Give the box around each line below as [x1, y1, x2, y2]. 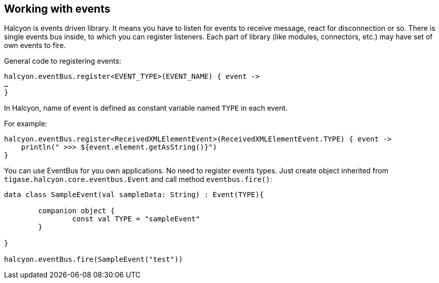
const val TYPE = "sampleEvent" [72, 215, 200, 223]
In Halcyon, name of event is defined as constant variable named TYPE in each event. [4, 104, 288, 113]
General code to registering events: [4, 57, 121, 66]
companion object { [38, 207, 115, 215]
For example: [4, 119, 47, 128]
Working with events [4, 3, 111, 15]
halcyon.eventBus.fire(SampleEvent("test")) [4, 255, 183, 264]
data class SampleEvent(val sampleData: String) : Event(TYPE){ [4, 191, 264, 199]
